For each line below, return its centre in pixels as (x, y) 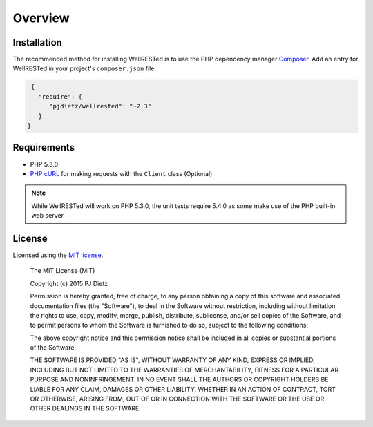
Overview (41, 18)
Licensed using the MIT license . (58, 255)
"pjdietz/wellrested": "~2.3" (101, 106)
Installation (37, 42)
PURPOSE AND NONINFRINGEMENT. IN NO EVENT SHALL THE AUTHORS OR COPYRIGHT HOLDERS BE (179, 379)
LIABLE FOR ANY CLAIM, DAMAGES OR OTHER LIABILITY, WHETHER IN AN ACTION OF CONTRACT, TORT (183, 389)
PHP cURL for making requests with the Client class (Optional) (121, 173)
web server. (48, 216)
